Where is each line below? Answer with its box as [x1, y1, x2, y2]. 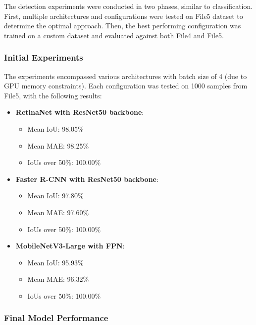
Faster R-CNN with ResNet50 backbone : [15, 173, 158, 184]
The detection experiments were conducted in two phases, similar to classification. [4, 1, 253, 11]
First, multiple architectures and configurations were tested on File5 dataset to [4, 10, 243, 21]
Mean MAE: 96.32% [27, 274, 89, 284]
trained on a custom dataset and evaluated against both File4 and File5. [4, 30, 224, 40]
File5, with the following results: [4, 90, 102, 100]
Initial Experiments [4, 51, 83, 64]
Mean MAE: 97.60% [27, 207, 89, 217]
